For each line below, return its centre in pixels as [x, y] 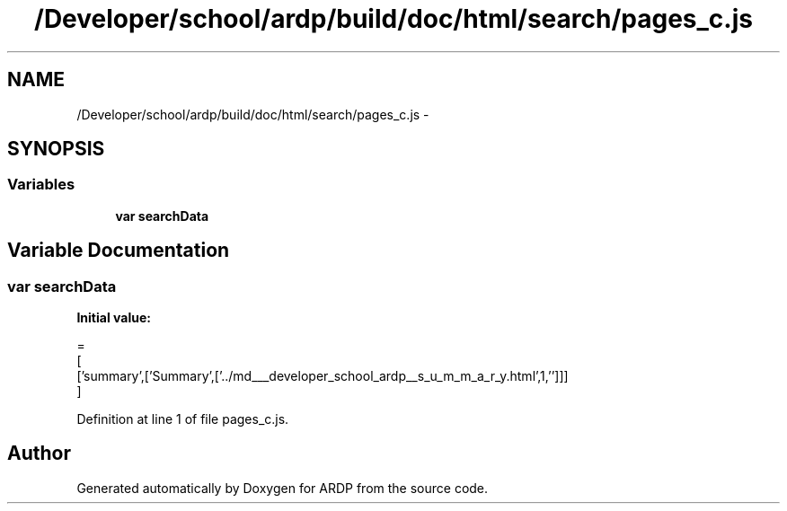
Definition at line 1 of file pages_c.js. [183, 419]
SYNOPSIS [56, 149]
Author [39, 454]
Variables [41, 185]
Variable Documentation [119, 251]
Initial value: [114, 318]
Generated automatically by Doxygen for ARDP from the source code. [283, 488]
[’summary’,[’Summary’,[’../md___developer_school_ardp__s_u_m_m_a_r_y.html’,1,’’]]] [323, 376]
